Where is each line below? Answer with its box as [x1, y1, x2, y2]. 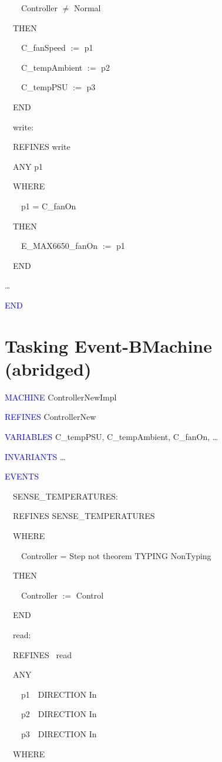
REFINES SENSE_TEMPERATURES [12, 510, 155, 522]
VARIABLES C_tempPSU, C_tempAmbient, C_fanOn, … [5, 431, 218, 442]
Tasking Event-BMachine [5, 333, 212, 357]
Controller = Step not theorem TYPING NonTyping [21, 549, 211, 561]
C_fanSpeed [21, 41, 66, 54]
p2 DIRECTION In [21, 708, 97, 720]
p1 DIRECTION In [21, 688, 97, 700]
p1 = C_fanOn [21, 199, 76, 212]
